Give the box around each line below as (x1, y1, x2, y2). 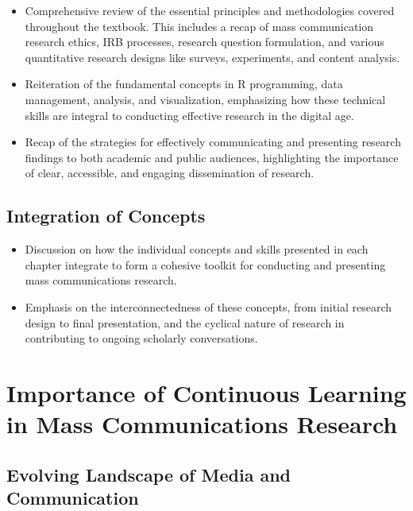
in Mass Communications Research (6, 408, 398, 440)
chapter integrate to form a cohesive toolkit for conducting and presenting (25, 256, 386, 273)
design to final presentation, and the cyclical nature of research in (25, 314, 345, 331)
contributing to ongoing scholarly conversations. (25, 330, 258, 346)
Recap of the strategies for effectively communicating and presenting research (25, 134, 401, 150)
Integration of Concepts (6, 203, 206, 228)
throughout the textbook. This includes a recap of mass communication (25, 17, 374, 34)
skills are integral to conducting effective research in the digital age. (25, 106, 354, 123)
